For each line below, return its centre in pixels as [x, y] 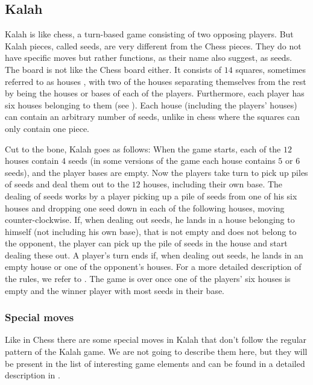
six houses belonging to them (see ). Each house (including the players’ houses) [151, 105]
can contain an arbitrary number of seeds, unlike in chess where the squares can [153, 117]
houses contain [32, 161]
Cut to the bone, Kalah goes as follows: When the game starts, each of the [143, 149]
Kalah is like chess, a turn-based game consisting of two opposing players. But [149, 34]
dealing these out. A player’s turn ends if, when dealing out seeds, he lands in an [154, 255]
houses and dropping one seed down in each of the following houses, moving [145, 208]
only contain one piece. [47, 128]
